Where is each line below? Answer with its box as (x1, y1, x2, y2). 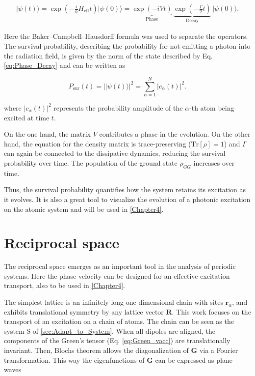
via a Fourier (199, 345, 238, 355)
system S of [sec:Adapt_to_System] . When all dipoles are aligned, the (4, 325, 215, 336)
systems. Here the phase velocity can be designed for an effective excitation (4, 270, 230, 281)
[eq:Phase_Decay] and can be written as (4, 60, 126, 70)
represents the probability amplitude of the (53, 102, 183, 113)
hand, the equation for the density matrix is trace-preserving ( (4, 138, 191, 148)
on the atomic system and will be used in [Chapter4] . (4, 203, 164, 214)
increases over (193, 157, 235, 168)
